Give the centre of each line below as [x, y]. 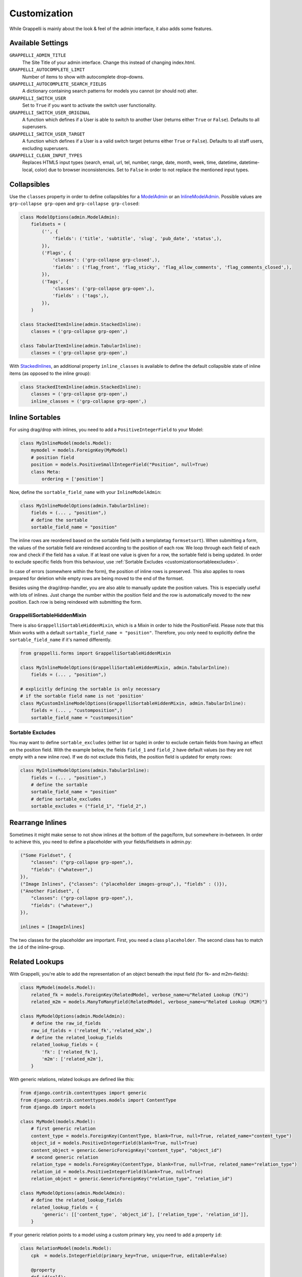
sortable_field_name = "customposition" [82, 717]
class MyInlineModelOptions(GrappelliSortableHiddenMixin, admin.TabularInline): [125, 667]
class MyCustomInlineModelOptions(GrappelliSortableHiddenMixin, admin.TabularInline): [133, 703]
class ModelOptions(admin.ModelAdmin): [70, 217]
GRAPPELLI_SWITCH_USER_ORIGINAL [50, 113]
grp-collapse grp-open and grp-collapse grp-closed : [74, 204]
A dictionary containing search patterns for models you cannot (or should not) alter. [110, 91]
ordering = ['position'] [73, 479]
